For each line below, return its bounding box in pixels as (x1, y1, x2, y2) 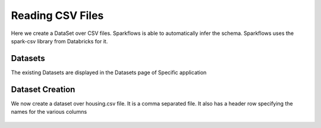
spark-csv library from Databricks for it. (11, 37, 108, 44)
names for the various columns (11, 108, 87, 116)
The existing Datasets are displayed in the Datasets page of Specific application (11, 69, 207, 76)
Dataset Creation (11, 84, 75, 94)
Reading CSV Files (11, 9, 104, 22)
